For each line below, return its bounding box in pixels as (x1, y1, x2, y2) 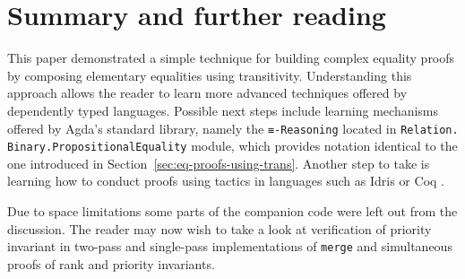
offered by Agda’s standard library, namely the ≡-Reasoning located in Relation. (7, 118, 459, 137)
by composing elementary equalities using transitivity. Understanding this (7, 65, 412, 84)
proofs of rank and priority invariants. (7, 254, 215, 273)
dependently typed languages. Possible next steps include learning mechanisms (7, 100, 439, 119)
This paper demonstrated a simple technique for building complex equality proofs (7, 48, 455, 67)
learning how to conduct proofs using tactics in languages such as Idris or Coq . (7, 171, 444, 190)
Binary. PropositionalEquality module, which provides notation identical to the (7, 136, 458, 155)
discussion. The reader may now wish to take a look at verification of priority (7, 219, 432, 238)
